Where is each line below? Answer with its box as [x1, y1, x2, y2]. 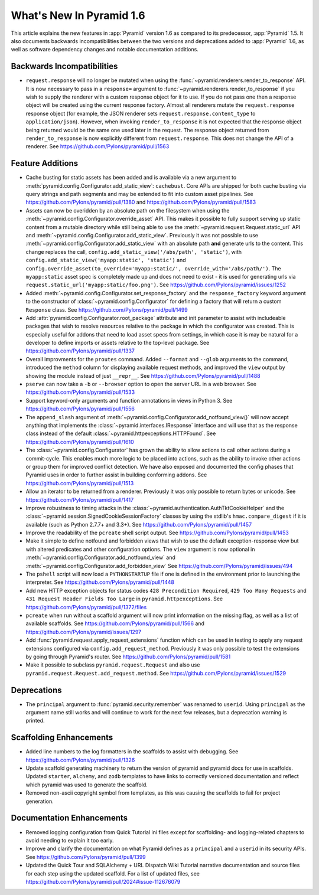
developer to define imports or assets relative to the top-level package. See [25, 339, 210, 347]
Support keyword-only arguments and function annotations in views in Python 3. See [25, 397, 233, 404]
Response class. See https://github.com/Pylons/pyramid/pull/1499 [25, 306, 188, 313]
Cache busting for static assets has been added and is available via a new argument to [25, 174, 237, 181]
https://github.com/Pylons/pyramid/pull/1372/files [25, 603, 147, 610]
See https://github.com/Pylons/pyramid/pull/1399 [25, 853, 146, 860]
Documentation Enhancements [11, 813, 128, 823]
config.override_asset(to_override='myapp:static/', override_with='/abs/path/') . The [25, 264, 281, 272]
